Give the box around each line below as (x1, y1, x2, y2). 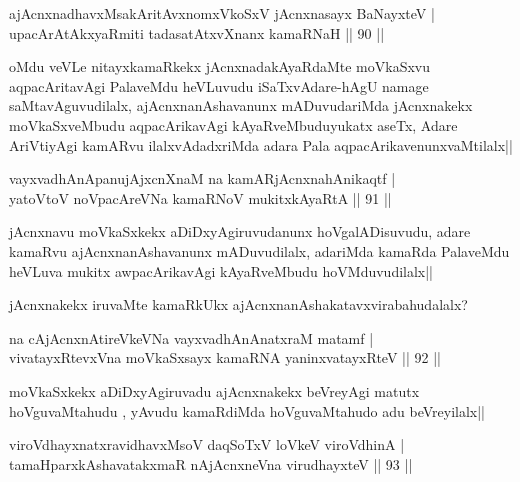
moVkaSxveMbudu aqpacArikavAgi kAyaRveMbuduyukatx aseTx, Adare (9, 114, 458, 135)
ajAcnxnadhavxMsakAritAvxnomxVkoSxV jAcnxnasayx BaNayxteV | (9, 3, 435, 23)
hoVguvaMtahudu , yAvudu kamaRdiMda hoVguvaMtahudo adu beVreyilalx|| (9, 400, 485, 421)
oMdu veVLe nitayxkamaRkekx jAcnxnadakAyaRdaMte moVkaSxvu (9, 56, 431, 77)
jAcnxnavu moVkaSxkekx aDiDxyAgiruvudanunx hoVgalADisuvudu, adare (9, 221, 471, 242)
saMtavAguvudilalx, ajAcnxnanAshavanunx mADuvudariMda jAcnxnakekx (9, 95, 473, 116)
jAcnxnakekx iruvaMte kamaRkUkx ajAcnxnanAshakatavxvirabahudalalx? (9, 294, 468, 315)
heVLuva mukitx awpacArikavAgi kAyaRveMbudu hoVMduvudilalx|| (9, 260, 434, 281)
